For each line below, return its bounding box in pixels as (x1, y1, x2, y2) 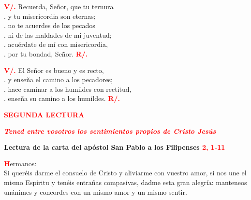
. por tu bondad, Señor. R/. (4, 48, 88, 58)
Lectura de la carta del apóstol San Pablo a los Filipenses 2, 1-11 (4, 142, 225, 152)
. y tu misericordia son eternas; (4, 11, 96, 21)
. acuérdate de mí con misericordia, (4, 39, 108, 49)
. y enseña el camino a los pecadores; (4, 74, 113, 85)
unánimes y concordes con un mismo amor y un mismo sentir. (4, 186, 187, 197)
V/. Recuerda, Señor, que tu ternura (4, 1, 114, 11)
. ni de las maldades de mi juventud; (4, 29, 112, 40)
